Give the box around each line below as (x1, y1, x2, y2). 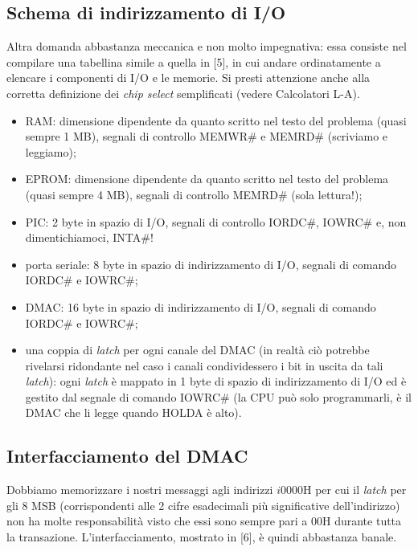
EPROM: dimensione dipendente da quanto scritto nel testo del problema (25, 170, 389, 187)
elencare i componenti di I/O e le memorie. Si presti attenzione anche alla (6, 69, 371, 86)
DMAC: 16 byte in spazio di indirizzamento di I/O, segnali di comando (25, 298, 376, 315)
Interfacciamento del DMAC (6, 443, 248, 468)
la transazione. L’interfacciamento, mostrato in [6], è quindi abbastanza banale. (6, 529, 397, 545)
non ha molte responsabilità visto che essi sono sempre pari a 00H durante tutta (6, 512, 402, 529)
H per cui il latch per (303, 481, 407, 498)
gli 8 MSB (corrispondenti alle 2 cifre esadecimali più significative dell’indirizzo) (6, 496, 400, 513)
